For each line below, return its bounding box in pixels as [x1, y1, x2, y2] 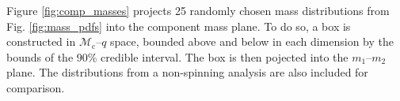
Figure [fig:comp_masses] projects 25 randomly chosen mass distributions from [6, 2, 390, 18]
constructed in [6, 33, 76, 50]
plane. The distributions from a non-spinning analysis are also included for [6, 64, 368, 80]
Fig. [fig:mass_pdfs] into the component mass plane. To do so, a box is [6, 17, 351, 34]
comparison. [6, 79, 65, 95]
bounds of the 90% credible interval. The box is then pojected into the [6, 48, 349, 65]
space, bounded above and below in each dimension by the [110, 33, 394, 50]
